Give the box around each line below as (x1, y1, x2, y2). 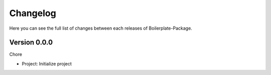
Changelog (9, 8, 56, 19)
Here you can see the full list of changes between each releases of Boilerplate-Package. (9, 25, 193, 31)
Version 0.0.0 (9, 38, 53, 47)
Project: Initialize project (22, 60, 72, 66)
